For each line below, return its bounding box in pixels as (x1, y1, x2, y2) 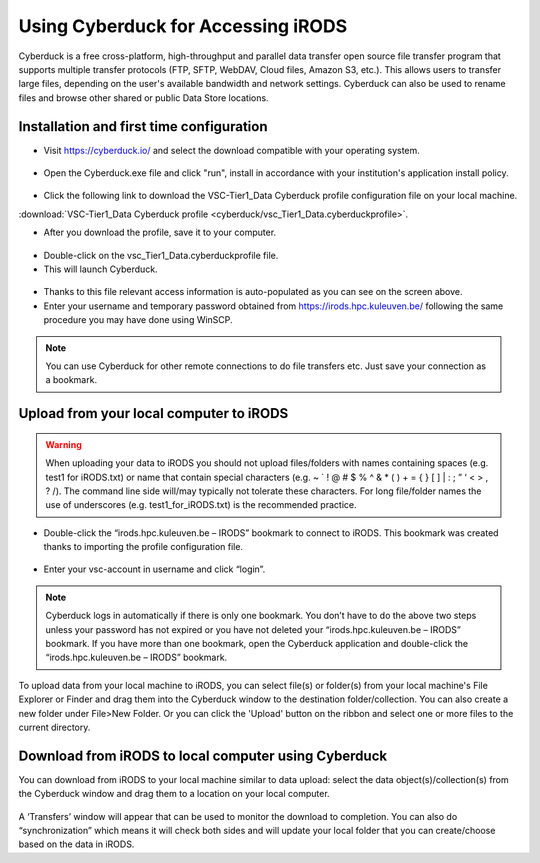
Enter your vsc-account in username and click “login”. (43, 563, 266, 575)
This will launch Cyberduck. (43, 263, 159, 275)
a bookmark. (45, 374, 98, 386)
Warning (45, 438, 82, 450)
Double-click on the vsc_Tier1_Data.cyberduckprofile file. (43, 249, 279, 261)
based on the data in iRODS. (18, 838, 135, 850)
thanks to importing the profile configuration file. (43, 541, 244, 553)
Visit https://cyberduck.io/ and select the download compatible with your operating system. (43, 144, 420, 156)
